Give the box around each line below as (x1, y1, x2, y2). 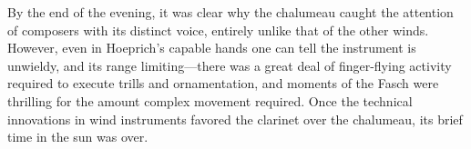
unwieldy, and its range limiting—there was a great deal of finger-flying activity (7, 55, 452, 74)
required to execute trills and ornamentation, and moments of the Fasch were (7, 74, 439, 93)
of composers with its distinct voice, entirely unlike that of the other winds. (7, 20, 429, 39)
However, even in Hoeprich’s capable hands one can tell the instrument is (7, 38, 416, 57)
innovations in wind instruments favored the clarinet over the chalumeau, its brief (7, 109, 463, 128)
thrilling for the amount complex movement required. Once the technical (7, 91, 413, 110)
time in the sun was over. (7, 127, 148, 146)
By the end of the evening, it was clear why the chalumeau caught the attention (7, 3, 454, 21)
